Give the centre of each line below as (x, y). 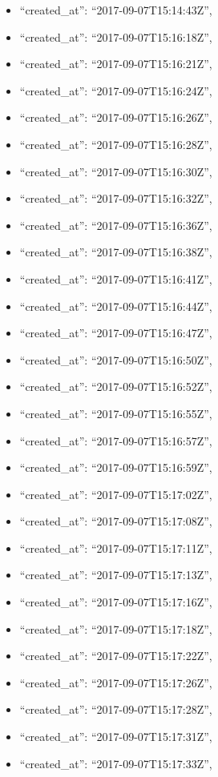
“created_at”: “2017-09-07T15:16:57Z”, (116, 440)
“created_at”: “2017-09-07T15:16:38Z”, (116, 252)
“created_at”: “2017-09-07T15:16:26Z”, (116, 117)
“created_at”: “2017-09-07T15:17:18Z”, (116, 628)
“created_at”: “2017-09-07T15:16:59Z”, (116, 467)
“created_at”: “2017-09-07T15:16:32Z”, (116, 198)
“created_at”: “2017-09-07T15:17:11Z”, (116, 548)
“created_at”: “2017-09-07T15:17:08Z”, (116, 521)
